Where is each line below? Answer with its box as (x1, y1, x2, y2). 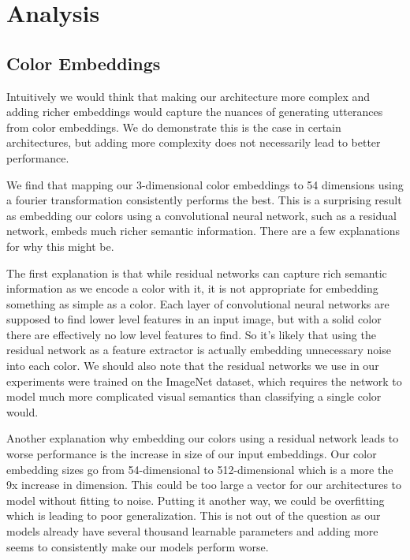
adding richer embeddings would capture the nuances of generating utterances (6, 103, 383, 120)
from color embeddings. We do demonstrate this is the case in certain (6, 118, 341, 135)
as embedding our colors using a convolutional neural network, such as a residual (6, 207, 397, 223)
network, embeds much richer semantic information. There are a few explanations (6, 222, 400, 239)
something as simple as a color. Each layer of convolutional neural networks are (6, 295, 389, 312)
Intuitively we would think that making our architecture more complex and (6, 88, 371, 104)
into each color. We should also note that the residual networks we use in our (6, 357, 379, 374)
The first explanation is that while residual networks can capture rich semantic (6, 264, 387, 281)
